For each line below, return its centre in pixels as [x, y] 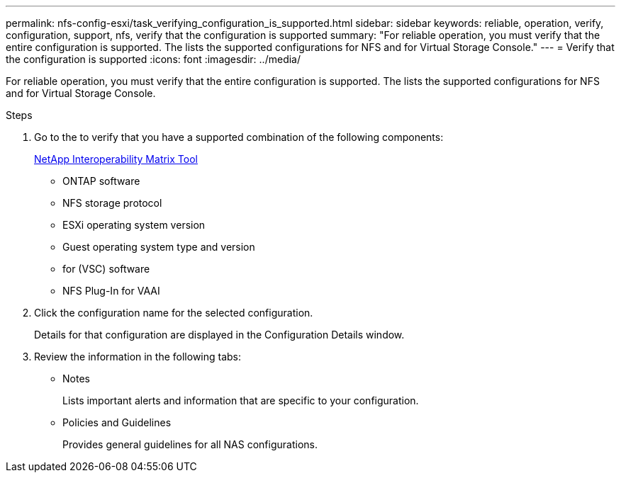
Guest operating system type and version [159, 247]
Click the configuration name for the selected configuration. [174, 313]
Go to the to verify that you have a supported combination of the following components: [239, 137]
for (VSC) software [106, 269]
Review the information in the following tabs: [138, 357]
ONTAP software [101, 181]
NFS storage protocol [112, 203]
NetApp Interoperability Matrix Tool [116, 159]
